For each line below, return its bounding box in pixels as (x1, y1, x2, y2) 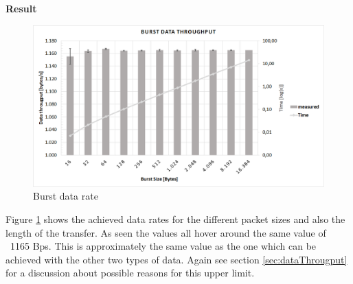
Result (5, 1, 37, 15)
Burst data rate (33, 189, 98, 203)
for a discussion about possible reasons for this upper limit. (5, 265, 255, 280)
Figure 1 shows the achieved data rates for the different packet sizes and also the (5, 211, 345, 226)
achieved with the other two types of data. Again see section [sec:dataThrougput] (5, 252, 348, 266)
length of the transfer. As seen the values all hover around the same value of (5, 225, 326, 239)
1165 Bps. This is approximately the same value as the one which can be (10, 239, 317, 253)
